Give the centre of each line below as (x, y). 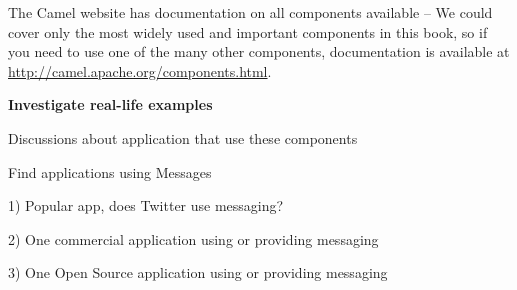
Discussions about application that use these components (183, 137)
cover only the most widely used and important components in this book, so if (248, 31)
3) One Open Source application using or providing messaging (198, 272)
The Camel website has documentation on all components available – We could (250, 12)
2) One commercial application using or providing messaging (193, 238)
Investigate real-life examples (110, 104)
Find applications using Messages (110, 171)
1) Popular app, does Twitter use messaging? (146, 205)
